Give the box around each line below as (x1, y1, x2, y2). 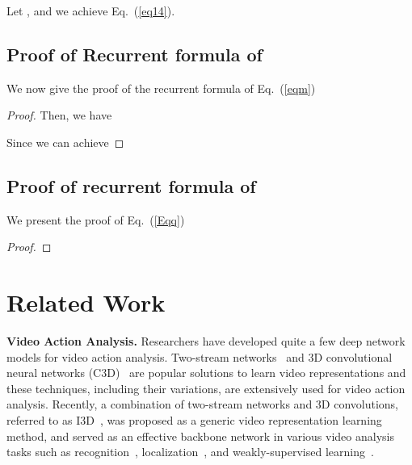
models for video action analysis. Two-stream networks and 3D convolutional (6, 348, 393, 365)
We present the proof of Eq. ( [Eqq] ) (6, 211, 185, 228)
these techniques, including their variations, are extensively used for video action (6, 379, 406, 396)
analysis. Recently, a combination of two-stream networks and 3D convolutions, (6, 396, 398, 413)
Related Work (6, 286, 166, 319)
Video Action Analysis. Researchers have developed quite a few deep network (6, 333, 406, 350)
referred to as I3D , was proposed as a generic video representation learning (6, 412, 382, 429)
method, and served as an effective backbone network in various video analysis (6, 427, 394, 444)
